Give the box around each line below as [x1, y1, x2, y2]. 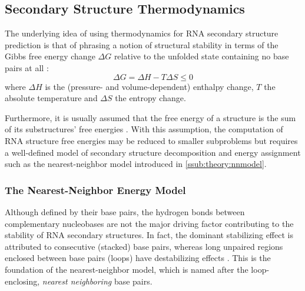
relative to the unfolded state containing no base [114, 50, 289, 62]
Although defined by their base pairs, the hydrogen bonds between [5, 205, 245, 218]
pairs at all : [5, 61, 49, 73]
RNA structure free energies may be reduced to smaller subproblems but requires [5, 134, 298, 146]
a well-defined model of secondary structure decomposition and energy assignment [5, 146, 301, 158]
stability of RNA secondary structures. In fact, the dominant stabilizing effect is [5, 229, 293, 241]
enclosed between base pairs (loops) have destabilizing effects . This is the [5, 252, 271, 264]
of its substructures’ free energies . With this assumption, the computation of [5, 123, 283, 135]
